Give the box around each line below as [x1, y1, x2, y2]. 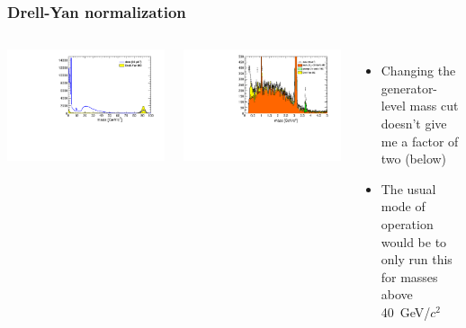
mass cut [409, 96, 459, 115]
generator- [381, 78, 438, 97]
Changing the [381, 61, 456, 80]
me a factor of [381, 131, 459, 150]
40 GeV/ [381, 302, 431, 321]
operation [381, 214, 434, 233]
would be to [381, 232, 447, 251]
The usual [381, 179, 436, 198]
